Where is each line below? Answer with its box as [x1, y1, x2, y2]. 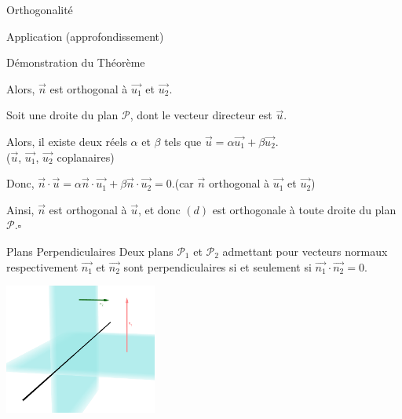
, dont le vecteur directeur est [130, 107, 272, 123]
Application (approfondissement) [6, 27, 164, 44]
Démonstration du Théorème [6, 54, 145, 71]
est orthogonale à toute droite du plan [212, 201, 397, 217]
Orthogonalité [6, 2, 73, 17]
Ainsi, [6, 201, 35, 217]
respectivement [6, 258, 79, 275]
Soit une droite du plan [6, 107, 119, 123]
